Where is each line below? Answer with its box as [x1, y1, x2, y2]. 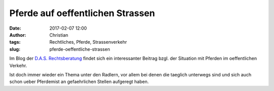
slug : [9, 46, 20, 52]
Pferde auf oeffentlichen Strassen [9, 8, 155, 19]
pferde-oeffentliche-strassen [49, 46, 110, 52]
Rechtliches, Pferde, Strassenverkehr [49, 39, 127, 45]
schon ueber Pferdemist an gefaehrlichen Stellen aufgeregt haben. [9, 78, 149, 85]
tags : [9, 39, 21, 45]
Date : [9, 25, 21, 31]
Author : [9, 32, 26, 38]
